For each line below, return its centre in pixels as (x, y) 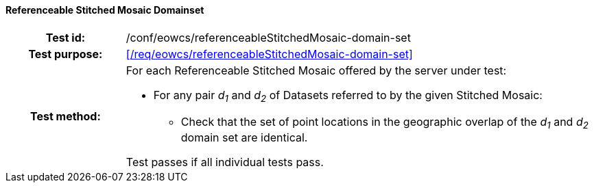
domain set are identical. (244, 137)
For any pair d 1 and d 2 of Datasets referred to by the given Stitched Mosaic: (348, 96)
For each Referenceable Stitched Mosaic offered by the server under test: (316, 70)
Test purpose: (66, 54)
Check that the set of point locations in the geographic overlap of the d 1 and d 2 (384, 122)
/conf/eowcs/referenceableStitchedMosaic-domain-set (268, 37)
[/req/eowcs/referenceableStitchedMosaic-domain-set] (269, 54)
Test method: (65, 116)
